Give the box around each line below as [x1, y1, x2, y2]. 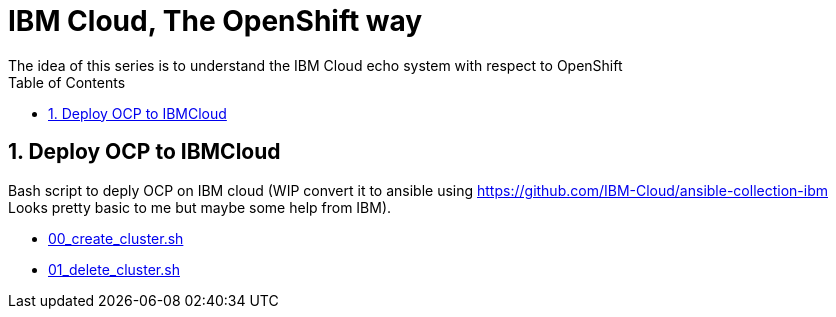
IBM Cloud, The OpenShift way [8, 4, 423, 38]
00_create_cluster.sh [48, 229, 184, 247]
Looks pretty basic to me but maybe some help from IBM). [8, 198, 392, 216]
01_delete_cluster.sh [48, 260, 180, 278]
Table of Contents [8, 73, 126, 91]
